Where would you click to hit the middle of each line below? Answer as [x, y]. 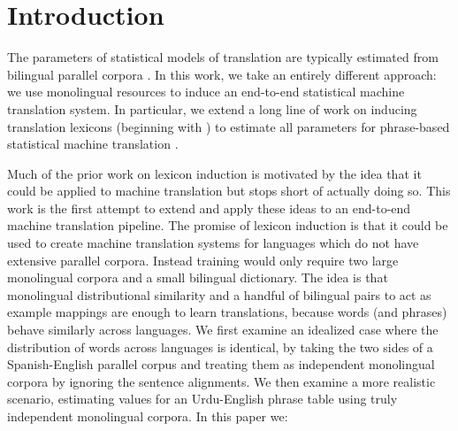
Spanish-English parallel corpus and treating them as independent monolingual [221, 364]
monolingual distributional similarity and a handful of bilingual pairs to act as [219, 294]
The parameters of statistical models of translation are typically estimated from [223, 57]
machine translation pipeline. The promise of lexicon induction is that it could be [228, 225]
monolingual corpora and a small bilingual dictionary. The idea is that [198, 277]
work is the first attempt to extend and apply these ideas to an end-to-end [209, 208]
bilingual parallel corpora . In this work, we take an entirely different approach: [222, 74]
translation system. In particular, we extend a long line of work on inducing [212, 108]
